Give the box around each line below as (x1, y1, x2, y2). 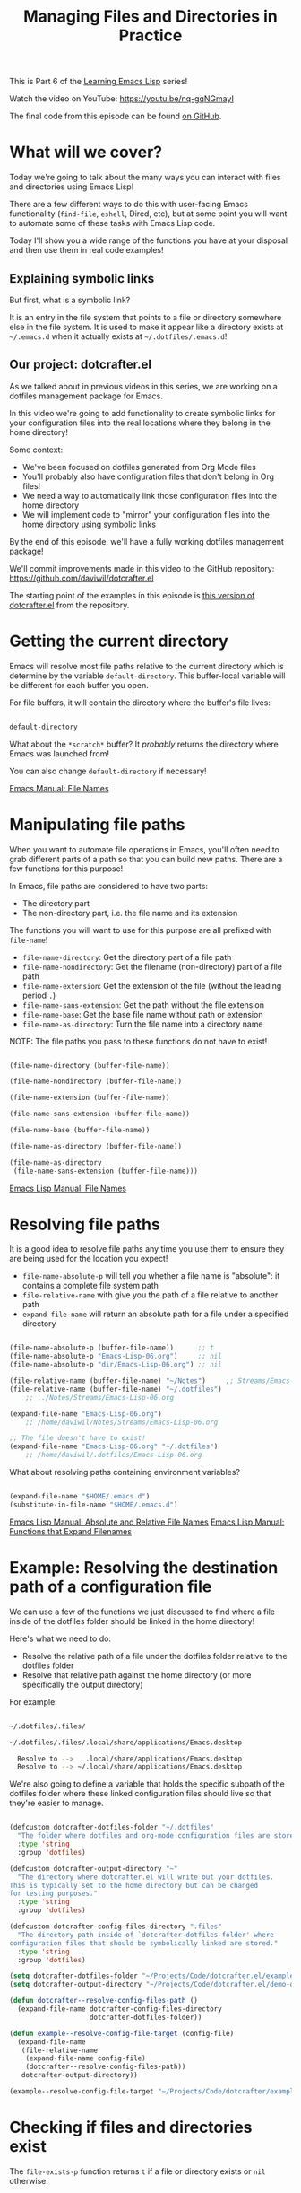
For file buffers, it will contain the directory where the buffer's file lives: (9, 697, 271, 708)
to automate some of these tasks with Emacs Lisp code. (9, 218, 216, 229)
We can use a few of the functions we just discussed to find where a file (9, 1606, 276, 1617)
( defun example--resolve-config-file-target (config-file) (9, 2029, 235, 2038)
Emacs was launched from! (9, 747, 110, 759)
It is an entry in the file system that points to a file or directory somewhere (9, 311, 282, 322)
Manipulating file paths (9, 814, 185, 834)
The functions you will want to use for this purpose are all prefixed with (9, 924, 271, 935)
